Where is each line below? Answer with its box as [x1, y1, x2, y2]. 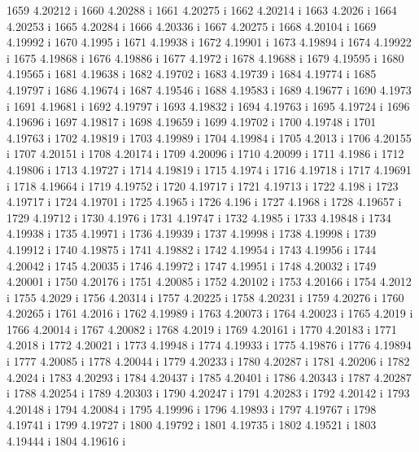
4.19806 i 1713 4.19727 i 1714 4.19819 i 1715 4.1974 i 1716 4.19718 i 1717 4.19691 [7, 160, 412, 178]
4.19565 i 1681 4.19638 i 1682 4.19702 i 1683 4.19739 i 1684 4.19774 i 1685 [7, 65, 377, 82]
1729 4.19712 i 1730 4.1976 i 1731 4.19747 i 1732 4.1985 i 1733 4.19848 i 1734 [7, 208, 391, 226]
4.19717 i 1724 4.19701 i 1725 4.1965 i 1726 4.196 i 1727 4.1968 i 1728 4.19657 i [7, 193, 402, 210]
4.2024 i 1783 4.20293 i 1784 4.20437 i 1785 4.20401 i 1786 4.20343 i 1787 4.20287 [7, 368, 412, 385]
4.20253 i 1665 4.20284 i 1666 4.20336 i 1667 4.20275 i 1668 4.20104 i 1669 [7, 17, 377, 34]
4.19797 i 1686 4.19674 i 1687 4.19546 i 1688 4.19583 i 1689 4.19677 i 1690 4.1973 [7, 81, 412, 98]
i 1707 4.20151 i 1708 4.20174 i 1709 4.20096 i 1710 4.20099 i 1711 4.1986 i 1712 [7, 145, 404, 162]
